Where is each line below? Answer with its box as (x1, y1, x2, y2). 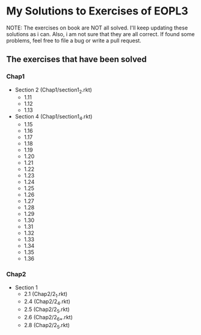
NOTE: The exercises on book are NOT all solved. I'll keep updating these (6, 24, 188, 31)
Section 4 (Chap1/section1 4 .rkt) (14, 113, 93, 121)
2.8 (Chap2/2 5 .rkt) (23, 321, 70, 330)
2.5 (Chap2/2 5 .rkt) (23, 306, 70, 314)
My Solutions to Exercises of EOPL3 (6, 4, 188, 18)
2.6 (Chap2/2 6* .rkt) (23, 313, 73, 322)
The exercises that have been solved (6, 54, 147, 64)
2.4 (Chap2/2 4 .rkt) (23, 298, 70, 307)
